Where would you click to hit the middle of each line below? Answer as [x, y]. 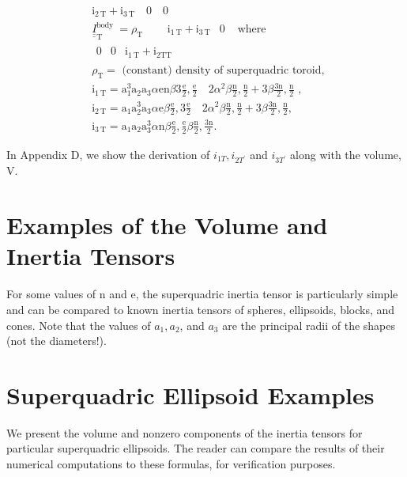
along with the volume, [346, 154]
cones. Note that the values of [79, 325]
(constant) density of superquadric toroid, [223, 70]
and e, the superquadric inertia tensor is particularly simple [254, 294]
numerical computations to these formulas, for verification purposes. [171, 464]
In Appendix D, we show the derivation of [108, 154]
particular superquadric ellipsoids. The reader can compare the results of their [196, 448]
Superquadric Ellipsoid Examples [190, 394]
